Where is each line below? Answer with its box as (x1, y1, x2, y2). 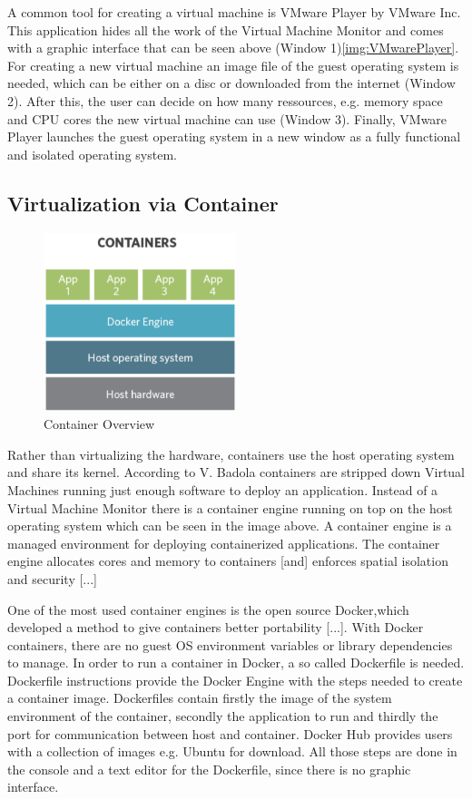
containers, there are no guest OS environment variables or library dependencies (7, 635, 453, 654)
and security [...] (7, 569, 97, 588)
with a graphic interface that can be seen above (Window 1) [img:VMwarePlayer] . (7, 38, 459, 57)
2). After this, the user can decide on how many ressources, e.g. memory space (7, 91, 443, 110)
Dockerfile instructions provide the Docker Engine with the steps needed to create (7, 670, 463, 689)
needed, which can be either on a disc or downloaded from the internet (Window (7, 73, 456, 93)
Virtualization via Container (7, 189, 279, 217)
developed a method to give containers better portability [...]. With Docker (7, 618, 424, 637)
